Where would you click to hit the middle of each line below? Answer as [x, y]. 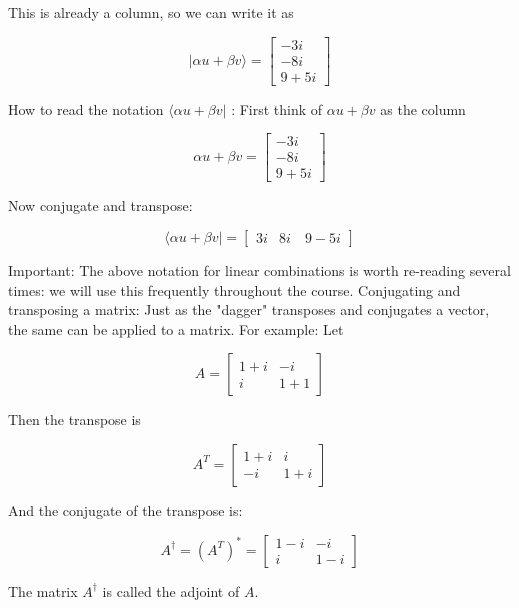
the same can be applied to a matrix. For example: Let [176, 328]
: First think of [277, 108]
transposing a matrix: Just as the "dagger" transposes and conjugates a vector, [249, 309]
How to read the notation [86, 108]
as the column [423, 108]
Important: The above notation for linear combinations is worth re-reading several [259, 269]
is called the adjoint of [171, 590]
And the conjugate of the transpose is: [125, 509]
